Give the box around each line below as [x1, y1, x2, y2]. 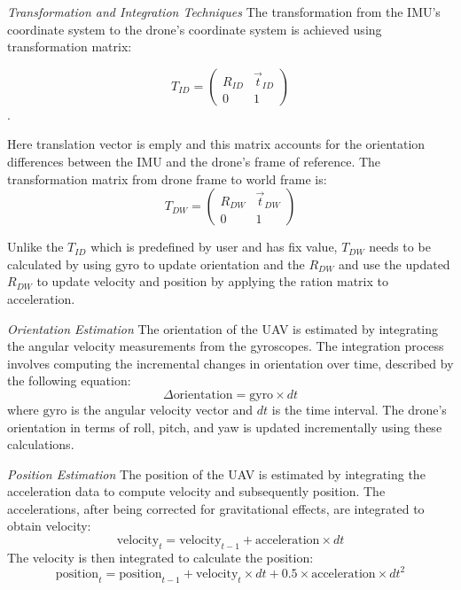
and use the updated [338, 254, 450, 273]
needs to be [369, 237, 431, 256]
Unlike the [7, 237, 64, 256]
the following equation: [7, 371, 131, 390]
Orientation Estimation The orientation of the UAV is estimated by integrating [7, 319, 439, 338]
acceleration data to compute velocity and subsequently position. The [7, 482, 386, 501]
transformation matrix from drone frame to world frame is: [7, 169, 327, 188]
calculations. [7, 435, 74, 454]
